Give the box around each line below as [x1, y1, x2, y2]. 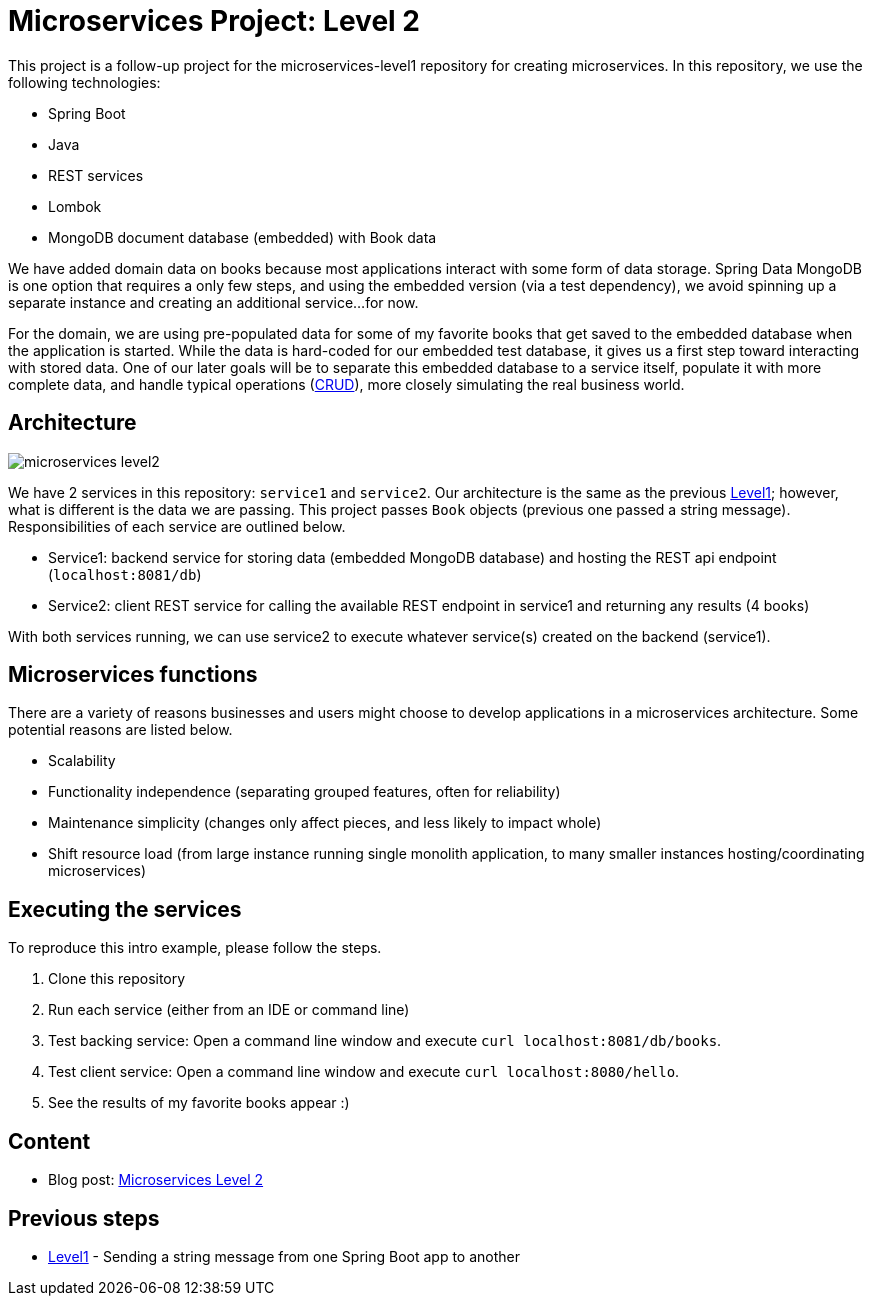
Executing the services [8, 896, 242, 922]
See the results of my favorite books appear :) [48, 1094, 350, 1112]
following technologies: [8, 73, 161, 91]
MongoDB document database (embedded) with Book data [48, 228, 437, 246]
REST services [48, 166, 144, 184]
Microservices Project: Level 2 [8, 4, 420, 38]
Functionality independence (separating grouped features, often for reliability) [48, 783, 561, 801]
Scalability [48, 752, 116, 770]
